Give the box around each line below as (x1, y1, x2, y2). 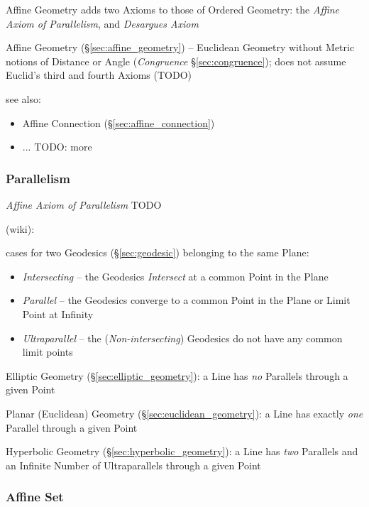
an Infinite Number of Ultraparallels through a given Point (6, 457, 261, 472)
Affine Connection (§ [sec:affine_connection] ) (22, 115, 215, 130)
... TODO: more (22, 139, 92, 154)
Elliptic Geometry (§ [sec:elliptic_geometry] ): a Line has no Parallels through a (6, 368, 348, 383)
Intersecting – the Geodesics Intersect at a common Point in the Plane (22, 268, 329, 283)
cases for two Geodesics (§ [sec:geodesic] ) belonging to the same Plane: (6, 245, 309, 260)
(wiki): (6, 221, 35, 236)
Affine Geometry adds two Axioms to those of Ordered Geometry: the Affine (6, 2, 340, 16)
